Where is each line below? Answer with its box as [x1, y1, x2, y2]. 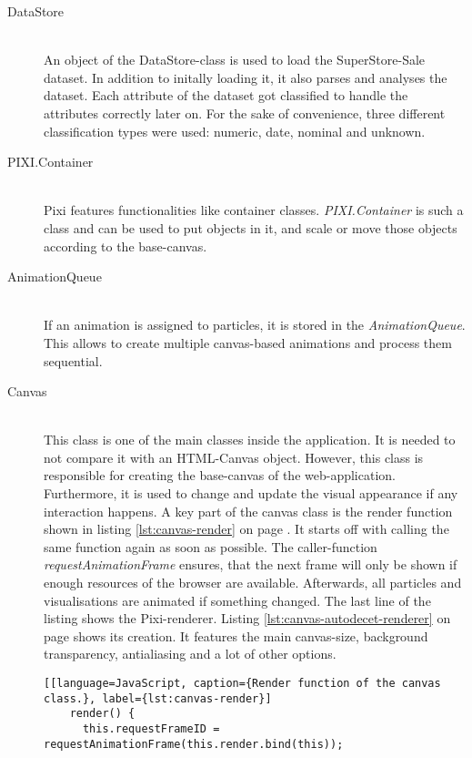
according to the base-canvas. [44, 236, 207, 255]
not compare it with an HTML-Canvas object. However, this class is [44, 447, 424, 466]
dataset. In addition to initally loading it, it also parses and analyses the [44, 67, 447, 87]
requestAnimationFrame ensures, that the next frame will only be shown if [44, 555, 457, 574]
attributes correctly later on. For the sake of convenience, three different [44, 103, 446, 122]
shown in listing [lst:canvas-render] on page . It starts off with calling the [44, 519, 449, 538]
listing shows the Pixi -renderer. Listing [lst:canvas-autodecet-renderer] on [44, 609, 451, 628]
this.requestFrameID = [82, 722, 220, 735]
